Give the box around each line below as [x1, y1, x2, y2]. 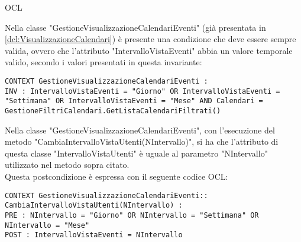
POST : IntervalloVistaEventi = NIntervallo [5, 231, 183, 240]
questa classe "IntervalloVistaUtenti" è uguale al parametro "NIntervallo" [5, 147, 268, 159]
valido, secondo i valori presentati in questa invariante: [5, 56, 202, 68]
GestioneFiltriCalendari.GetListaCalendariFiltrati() [5, 106, 221, 115]
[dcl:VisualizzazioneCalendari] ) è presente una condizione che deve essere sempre [5, 33, 296, 45]
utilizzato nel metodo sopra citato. [5, 158, 130, 171]
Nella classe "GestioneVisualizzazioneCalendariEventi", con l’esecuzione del [5, 123, 275, 136]
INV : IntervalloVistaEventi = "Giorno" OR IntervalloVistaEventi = [5, 87, 280, 95]
